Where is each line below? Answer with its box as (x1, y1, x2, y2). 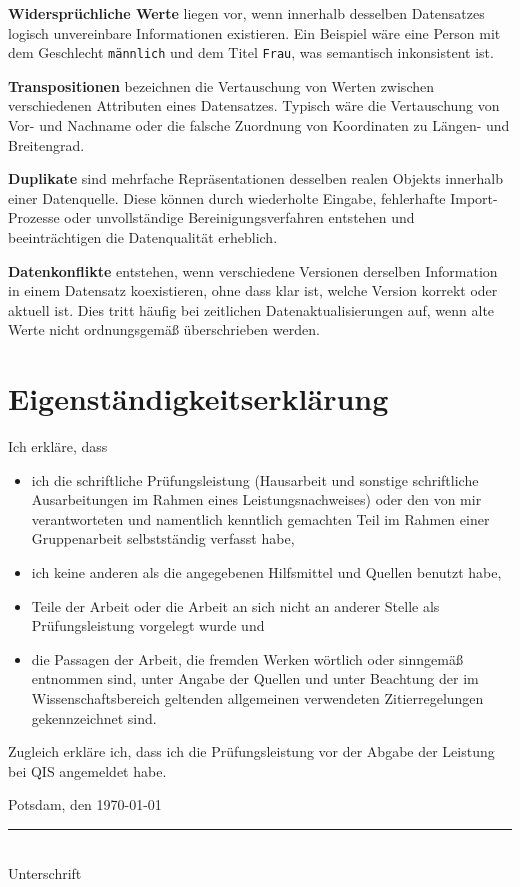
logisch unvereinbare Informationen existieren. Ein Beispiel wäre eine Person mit (8, 22, 501, 43)
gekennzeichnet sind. (31, 707, 157, 728)
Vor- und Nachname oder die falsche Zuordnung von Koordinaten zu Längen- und (8, 115, 510, 136)
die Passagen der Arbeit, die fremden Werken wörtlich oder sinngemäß (31, 648, 463, 669)
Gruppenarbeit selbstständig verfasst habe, (31, 528, 295, 549)
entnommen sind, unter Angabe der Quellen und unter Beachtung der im (31, 668, 479, 689)
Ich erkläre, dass (8, 436, 108, 457)
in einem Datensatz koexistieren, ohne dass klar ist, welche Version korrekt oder (8, 280, 498, 301)
